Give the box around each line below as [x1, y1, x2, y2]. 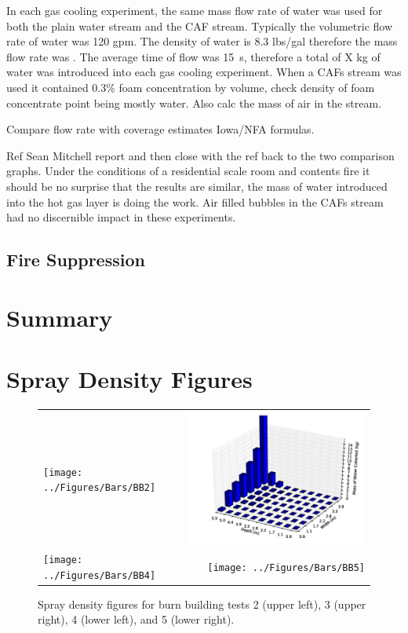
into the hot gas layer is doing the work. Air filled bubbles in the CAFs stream [6, 193, 384, 210]
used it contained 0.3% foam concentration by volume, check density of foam [6, 79, 375, 95]
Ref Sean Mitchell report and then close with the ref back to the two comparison [6, 147, 395, 163]
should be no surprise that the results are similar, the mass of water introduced [6, 177, 388, 194]
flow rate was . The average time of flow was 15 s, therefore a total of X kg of [6, 48, 381, 64]
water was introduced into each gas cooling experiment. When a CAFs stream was [6, 64, 402, 80]
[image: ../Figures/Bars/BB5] [207, 562, 365, 573]
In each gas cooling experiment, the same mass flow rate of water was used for [6, 2, 383, 18]
